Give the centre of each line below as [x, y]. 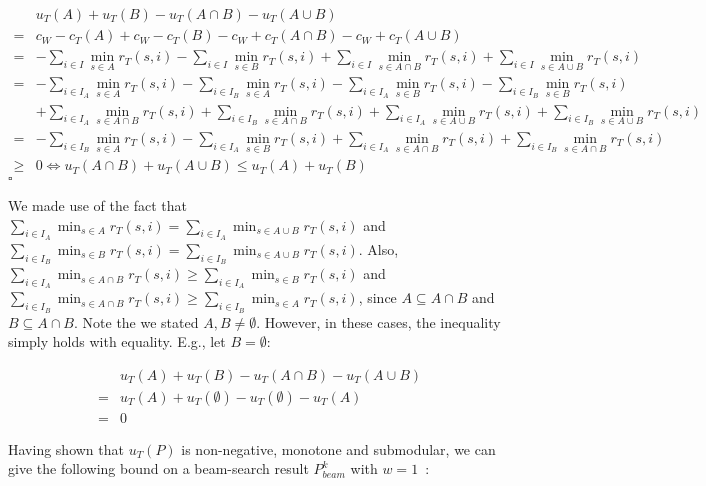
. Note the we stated [136, 321]
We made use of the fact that [97, 205]
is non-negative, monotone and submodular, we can [338, 448]
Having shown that [66, 448]
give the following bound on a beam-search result [158, 468]
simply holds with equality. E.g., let [117, 341]
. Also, [378, 248]
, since [377, 297]
